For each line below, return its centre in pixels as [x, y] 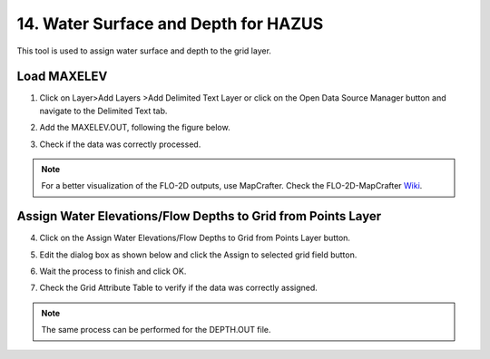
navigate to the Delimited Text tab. [103, 111]
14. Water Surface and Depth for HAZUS [170, 24]
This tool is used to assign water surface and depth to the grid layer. [144, 51]
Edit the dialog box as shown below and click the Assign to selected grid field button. [198, 255]
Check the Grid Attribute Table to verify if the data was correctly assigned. [178, 288]
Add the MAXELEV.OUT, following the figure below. [135, 128]
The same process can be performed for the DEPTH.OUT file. [156, 330]
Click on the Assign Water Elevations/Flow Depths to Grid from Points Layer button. [195, 238]
